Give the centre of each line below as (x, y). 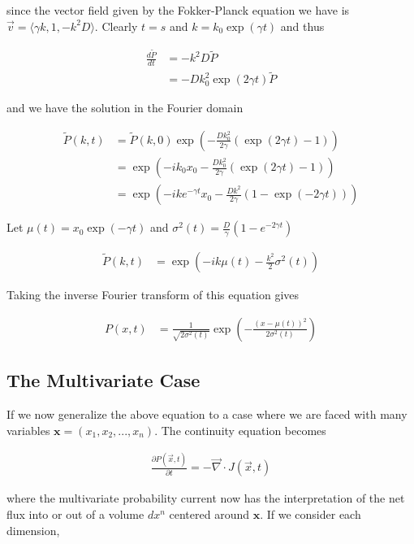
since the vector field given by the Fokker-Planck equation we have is (178, 10)
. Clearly (116, 26)
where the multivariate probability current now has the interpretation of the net (206, 498)
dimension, (33, 530)
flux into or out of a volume (75, 514)
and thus (302, 26)
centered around (209, 514)
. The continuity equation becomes (240, 430)
